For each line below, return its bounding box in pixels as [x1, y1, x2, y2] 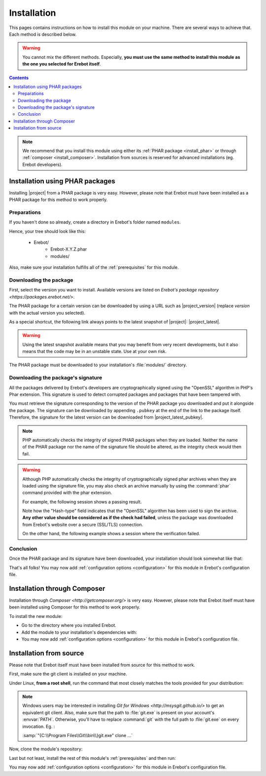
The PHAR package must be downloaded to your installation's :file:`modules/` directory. [9, 362, 187, 368]
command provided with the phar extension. [22, 490, 112, 496]
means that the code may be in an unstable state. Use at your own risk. [22, 349, 167, 355]
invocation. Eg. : [22, 723, 55, 729]
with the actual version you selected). [9, 310, 86, 316]
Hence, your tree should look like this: [9, 228, 86, 234]
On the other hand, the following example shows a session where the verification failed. [22, 531, 200, 537]
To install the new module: [9, 613, 63, 619]
